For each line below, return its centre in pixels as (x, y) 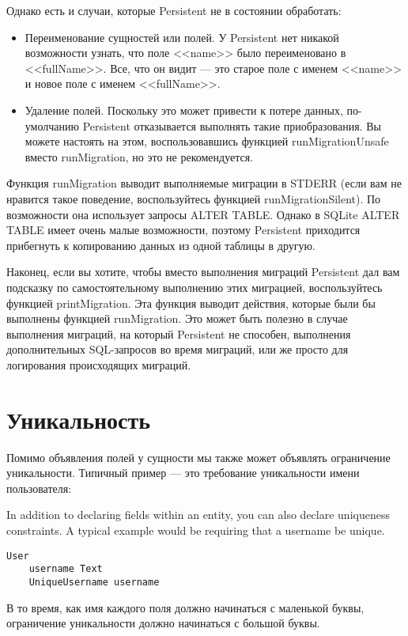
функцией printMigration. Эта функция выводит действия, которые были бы (191, 303)
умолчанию (52, 125)
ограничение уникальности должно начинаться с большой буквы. (163, 623)
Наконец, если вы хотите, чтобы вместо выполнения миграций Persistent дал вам (203, 272)
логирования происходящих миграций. (99, 364)
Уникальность (79, 419)
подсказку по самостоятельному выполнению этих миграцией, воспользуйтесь (195, 287)
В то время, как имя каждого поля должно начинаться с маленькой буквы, (185, 607)
